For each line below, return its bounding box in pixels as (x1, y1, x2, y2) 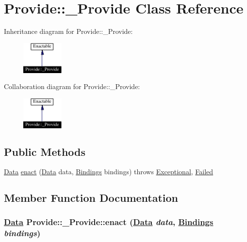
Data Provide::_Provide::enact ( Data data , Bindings (4, 215, 214, 227)
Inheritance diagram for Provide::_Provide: (4, 26, 133, 36)
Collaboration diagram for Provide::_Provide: (4, 81, 140, 91)
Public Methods (4, 144, 86, 159)
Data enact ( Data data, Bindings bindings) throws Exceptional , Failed (4, 166, 214, 177)
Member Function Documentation (4, 190, 179, 205)
